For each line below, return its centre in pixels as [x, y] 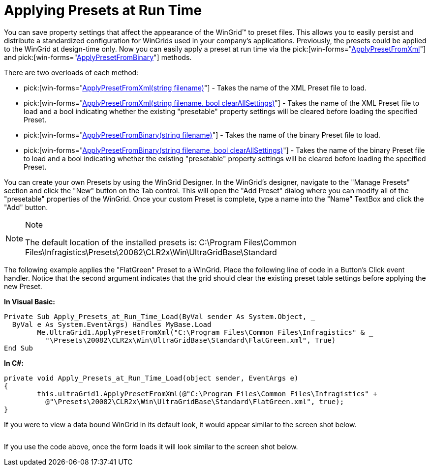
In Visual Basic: [30, 301]
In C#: [14, 363]
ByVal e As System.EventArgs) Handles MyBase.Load [112, 324]
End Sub [19, 348]
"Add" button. [26, 207]
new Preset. [23, 286]
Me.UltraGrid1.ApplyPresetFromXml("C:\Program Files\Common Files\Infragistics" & [201, 332]
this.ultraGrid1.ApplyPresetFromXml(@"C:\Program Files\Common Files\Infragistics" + [207, 394]
